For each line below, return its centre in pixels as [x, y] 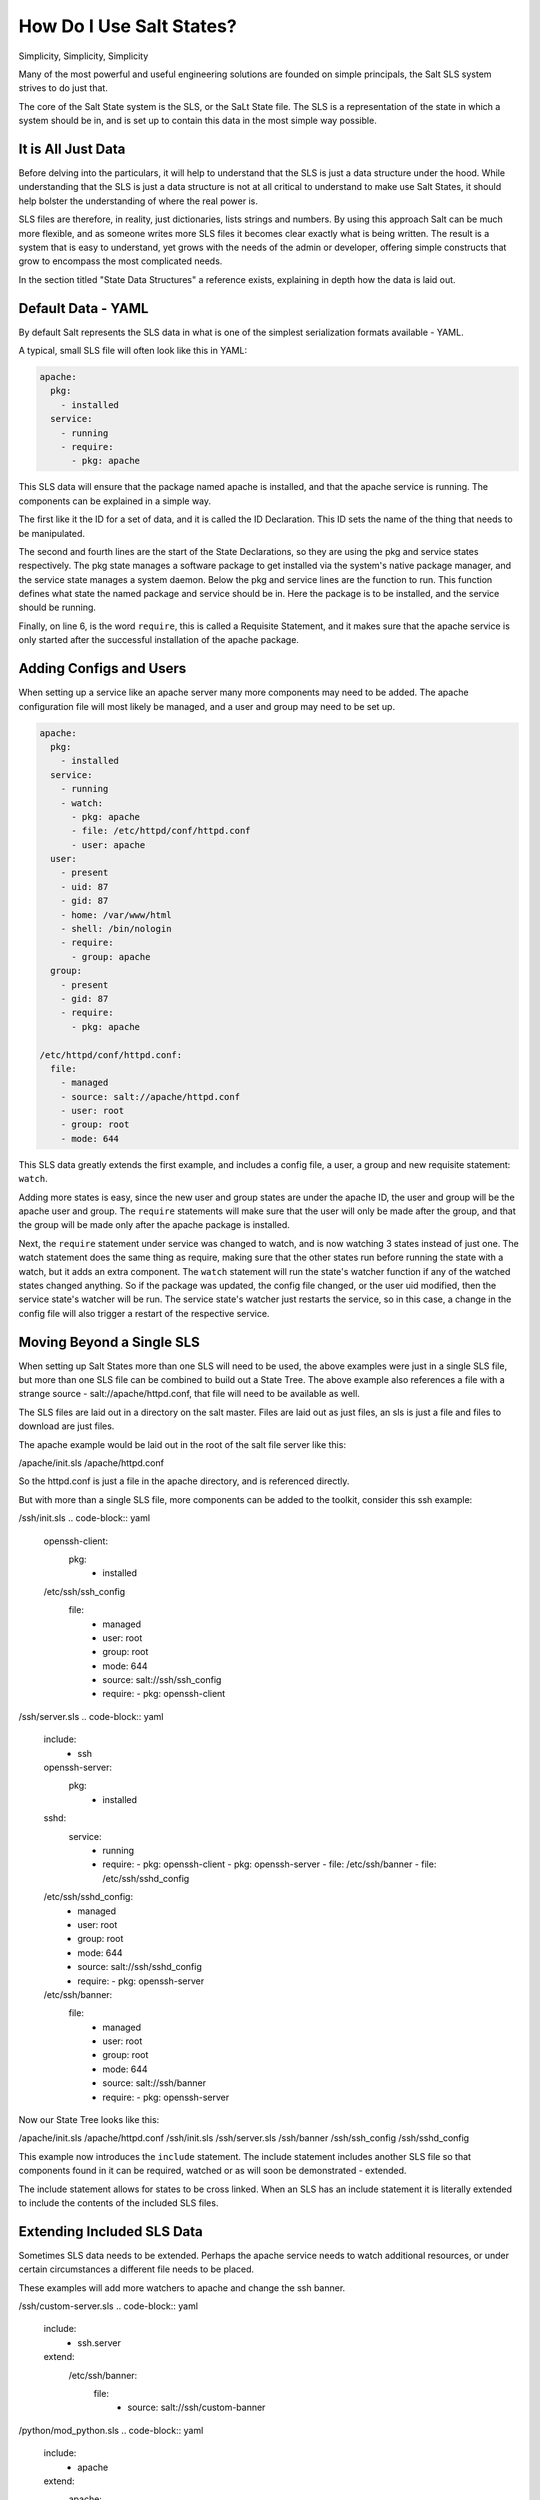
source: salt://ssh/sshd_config [139, 1967]
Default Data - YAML [83, 308]
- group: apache [111, 956]
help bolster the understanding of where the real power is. [138, 201]
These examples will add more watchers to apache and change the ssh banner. [182, 2287]
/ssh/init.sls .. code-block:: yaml [84, 1518]
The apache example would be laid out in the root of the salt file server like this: [182, 1444]
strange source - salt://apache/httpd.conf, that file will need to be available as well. [189, 1394]
